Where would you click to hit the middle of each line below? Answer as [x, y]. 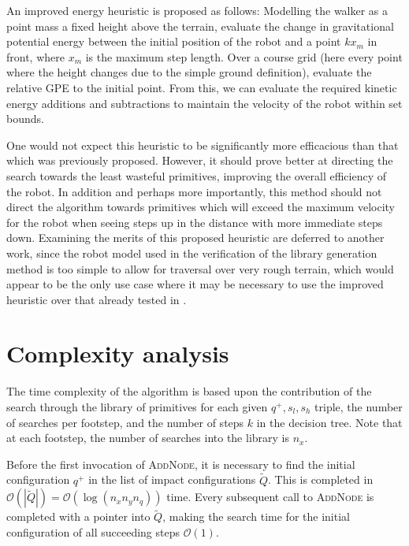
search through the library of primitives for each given [137, 407]
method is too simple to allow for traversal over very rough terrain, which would [200, 268]
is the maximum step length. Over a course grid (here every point [244, 56]
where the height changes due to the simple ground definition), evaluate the [189, 72]
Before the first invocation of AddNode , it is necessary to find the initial [181, 464]
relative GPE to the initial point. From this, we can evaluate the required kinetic [202, 87]
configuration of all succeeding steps [93, 532]
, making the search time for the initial [256, 516]
